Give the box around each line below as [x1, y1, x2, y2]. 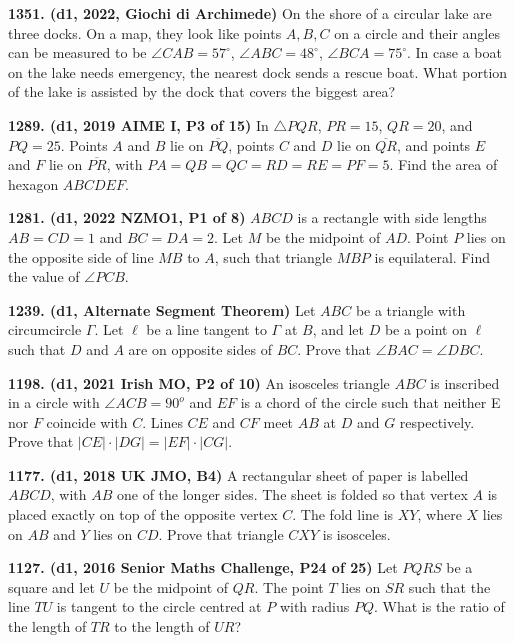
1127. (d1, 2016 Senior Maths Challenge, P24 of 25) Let [8, 557, 398, 578]
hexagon [8, 173, 59, 194]
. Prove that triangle [158, 523, 284, 544]
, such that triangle [214, 246, 332, 267]
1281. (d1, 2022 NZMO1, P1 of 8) [8, 207, 246, 228]
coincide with [46, 411, 128, 432]
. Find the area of [389, 154, 498, 175]
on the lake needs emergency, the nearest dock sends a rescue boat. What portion [8, 61, 508, 82]
